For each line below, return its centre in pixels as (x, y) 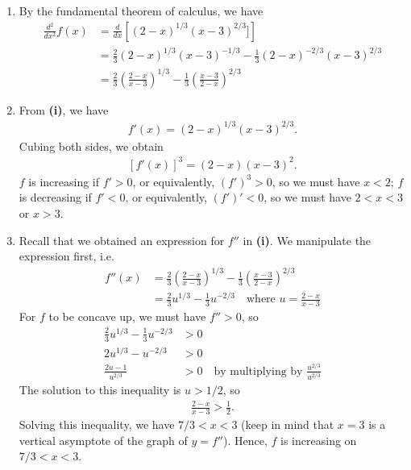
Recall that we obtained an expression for (122, 240)
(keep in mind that (288, 424)
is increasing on (319, 440)
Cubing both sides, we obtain (91, 146)
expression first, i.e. (66, 256)
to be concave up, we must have (127, 316)
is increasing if (64, 181)
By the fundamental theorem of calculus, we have (141, 10)
